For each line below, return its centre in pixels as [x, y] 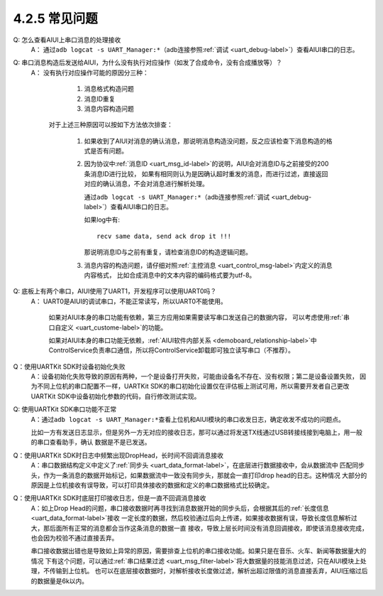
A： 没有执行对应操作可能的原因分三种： [90, 72]
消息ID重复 [100, 99]
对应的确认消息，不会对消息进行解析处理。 [146, 184]
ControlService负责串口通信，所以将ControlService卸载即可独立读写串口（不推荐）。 [171, 350]
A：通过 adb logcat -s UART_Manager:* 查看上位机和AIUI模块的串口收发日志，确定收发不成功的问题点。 [188, 419]
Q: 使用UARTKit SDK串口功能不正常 [65, 409]
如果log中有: [102, 220]
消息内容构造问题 [109, 108]
